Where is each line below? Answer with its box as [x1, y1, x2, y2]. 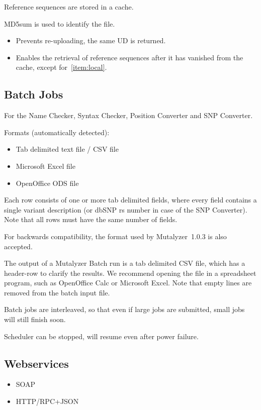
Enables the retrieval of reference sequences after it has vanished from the [16, 52, 243, 62]
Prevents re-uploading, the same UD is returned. [16, 35, 166, 46]
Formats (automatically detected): [4, 127, 110, 137]
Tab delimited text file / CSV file [16, 144, 119, 154]
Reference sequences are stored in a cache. [4, 2, 134, 12]
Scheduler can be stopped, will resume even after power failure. [4, 331, 199, 341]
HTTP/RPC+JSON [16, 396, 79, 406]
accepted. [4, 241, 33, 251]
